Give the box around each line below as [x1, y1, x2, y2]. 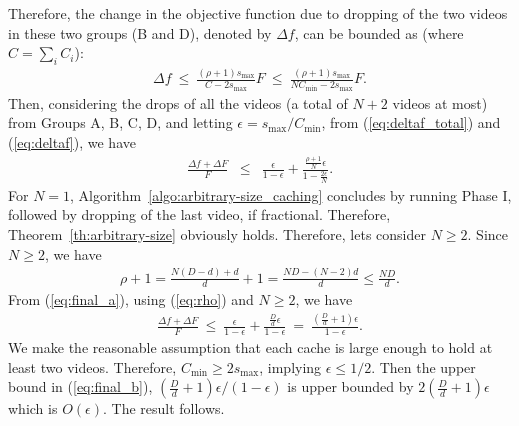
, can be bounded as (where [294, 22, 464, 43]
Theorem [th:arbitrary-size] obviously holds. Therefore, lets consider [8, 224, 426, 245]
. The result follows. [102, 398, 225, 419]
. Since [467, 224, 508, 245]
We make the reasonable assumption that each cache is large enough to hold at [8, 337, 493, 358]
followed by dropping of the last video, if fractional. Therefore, [8, 204, 391, 225]
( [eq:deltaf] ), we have [8, 131, 136, 152]
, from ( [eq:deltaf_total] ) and [321, 112, 501, 133]
